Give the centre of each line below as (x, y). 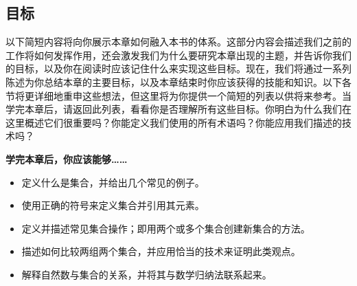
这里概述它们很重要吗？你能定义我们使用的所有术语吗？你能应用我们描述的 (174, 122)
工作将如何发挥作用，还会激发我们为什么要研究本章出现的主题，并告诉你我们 (178, 55)
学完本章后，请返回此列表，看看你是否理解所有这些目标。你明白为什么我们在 (178, 109)
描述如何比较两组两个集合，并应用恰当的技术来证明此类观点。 (161, 251)
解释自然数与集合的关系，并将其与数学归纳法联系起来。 (147, 274)
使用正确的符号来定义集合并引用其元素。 (113, 205)
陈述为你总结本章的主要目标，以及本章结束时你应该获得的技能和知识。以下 (174, 81)
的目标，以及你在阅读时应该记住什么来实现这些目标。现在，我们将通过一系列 (178, 68)
